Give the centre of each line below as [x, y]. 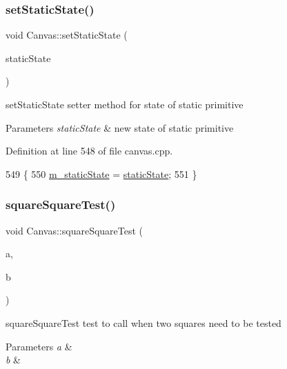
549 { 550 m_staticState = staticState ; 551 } [101, 173]
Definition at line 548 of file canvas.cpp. [89, 151]
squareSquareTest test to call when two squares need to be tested [143, 322]
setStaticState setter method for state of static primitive [125, 104]
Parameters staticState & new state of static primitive [120, 127]
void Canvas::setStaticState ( [67, 35]
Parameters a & [39, 346]
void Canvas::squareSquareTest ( [75, 230]
